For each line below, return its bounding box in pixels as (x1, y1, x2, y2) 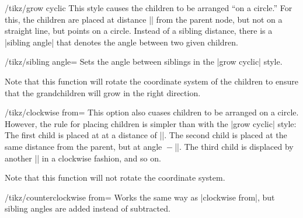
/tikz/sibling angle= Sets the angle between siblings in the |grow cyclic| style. (5, 55, 283, 68)
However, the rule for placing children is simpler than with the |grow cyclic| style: (5, 117, 297, 129)
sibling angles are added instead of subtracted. (5, 202, 170, 215)
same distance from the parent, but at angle (5, 140, 162, 152)
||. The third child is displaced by (175, 140, 294, 152)
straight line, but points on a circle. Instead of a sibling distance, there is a (5, 24, 273, 37)
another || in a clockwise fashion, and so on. (5, 152, 161, 164)
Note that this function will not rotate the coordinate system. (5, 171, 225, 184)
